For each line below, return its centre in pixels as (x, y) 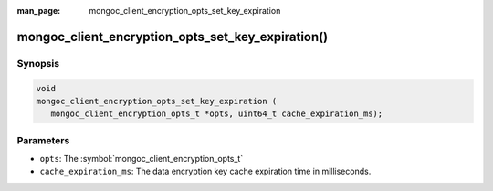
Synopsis (38, 63)
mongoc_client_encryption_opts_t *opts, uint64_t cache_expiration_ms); (217, 114)
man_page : (39, 11)
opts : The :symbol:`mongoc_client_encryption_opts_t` (142, 159)
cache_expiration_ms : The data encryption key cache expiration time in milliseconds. (205, 171)
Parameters (43, 140)
